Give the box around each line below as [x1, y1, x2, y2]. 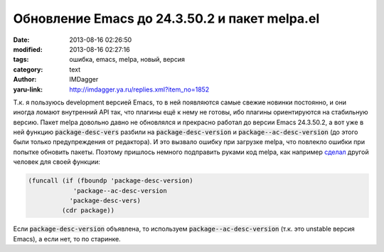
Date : [13, 35, 30, 44]
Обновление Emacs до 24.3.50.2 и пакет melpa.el [13, 11, 320, 26]
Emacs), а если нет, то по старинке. [13, 234, 121, 243]
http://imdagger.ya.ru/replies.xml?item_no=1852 [69, 85, 210, 94]
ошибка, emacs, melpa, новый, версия [69, 55, 185, 64]
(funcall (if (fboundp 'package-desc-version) [28, 177, 193, 185]
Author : [13, 75, 37, 84]
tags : [13, 55, 29, 64]
